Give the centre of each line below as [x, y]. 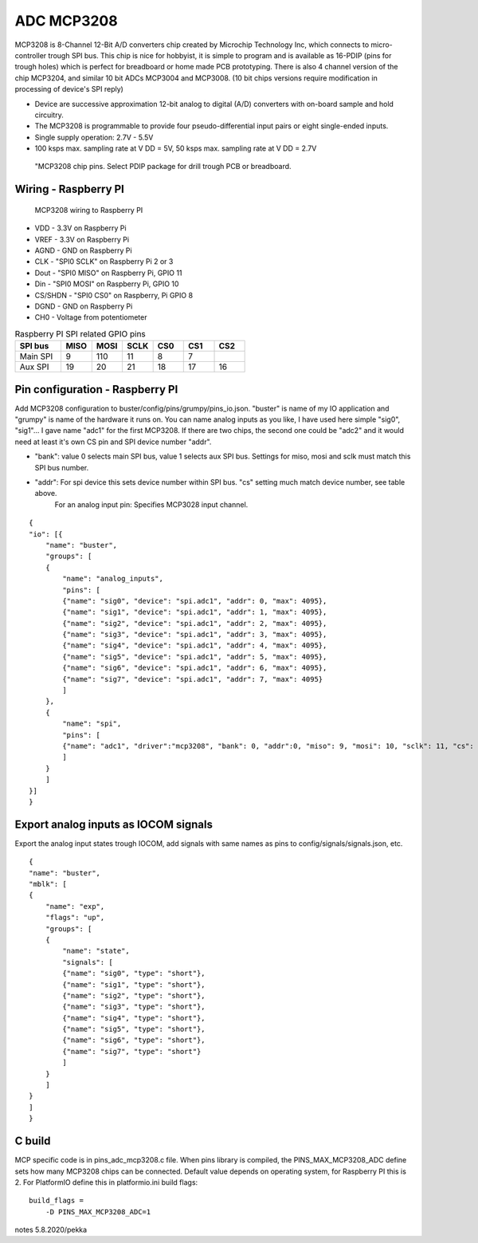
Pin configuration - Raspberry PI [96, 389]
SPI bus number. [62, 467]
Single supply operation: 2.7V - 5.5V [94, 137]
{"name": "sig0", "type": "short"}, [134, 974]
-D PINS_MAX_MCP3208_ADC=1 [98, 1212]
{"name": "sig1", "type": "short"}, [134, 984]
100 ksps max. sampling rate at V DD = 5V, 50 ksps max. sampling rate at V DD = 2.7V [176, 148]
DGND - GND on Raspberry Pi [84, 306]
